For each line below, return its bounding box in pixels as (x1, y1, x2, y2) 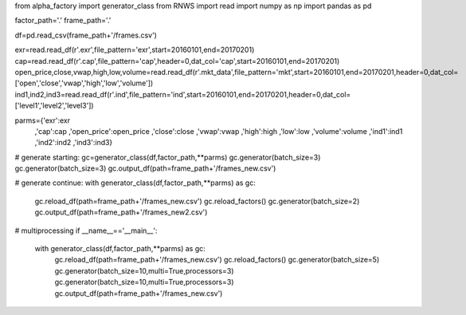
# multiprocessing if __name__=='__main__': (14, 226, 158, 235)
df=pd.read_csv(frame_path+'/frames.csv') (14, 30, 157, 40)
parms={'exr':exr (14, 116, 71, 125)
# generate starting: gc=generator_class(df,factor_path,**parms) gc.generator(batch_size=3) (14, 152, 321, 162)
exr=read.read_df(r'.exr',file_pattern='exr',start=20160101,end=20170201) (14, 45, 255, 55)
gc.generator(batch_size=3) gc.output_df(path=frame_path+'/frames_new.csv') (14, 163, 276, 173)
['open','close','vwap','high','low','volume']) (14, 78, 154, 88)
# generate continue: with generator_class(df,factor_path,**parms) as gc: (14, 178, 256, 187)
